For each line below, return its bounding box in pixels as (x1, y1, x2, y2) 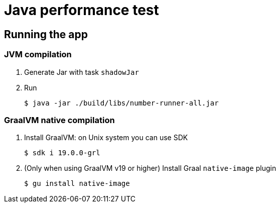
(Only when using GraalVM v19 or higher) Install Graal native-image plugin (24, 164, 276, 173)
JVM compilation (4, 49, 72, 60)
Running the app (4, 28, 88, 41)
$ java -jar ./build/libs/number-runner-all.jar (24, 98, 219, 107)
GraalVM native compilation (4, 115, 115, 125)
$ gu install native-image (24, 179, 130, 188)
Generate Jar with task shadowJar (24, 67, 139, 76)
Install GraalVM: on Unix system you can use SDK (24, 133, 188, 142)
